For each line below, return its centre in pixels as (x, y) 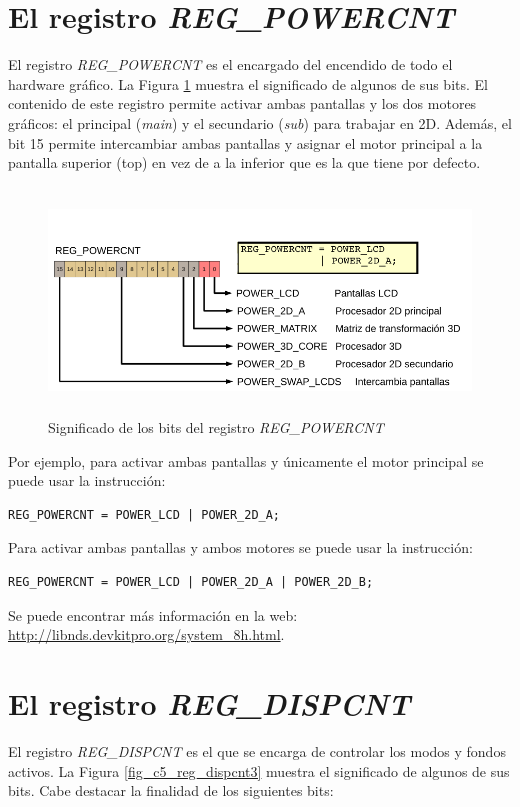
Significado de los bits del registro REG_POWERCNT (216, 427)
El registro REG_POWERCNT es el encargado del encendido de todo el (230, 64)
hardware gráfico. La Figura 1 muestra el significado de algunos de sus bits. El (248, 83)
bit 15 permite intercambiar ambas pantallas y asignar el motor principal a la (245, 142)
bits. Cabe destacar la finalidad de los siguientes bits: (171, 790)
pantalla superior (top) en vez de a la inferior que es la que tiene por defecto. (244, 162)
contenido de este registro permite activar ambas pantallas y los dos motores (242, 103)
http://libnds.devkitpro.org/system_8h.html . (146, 634)
